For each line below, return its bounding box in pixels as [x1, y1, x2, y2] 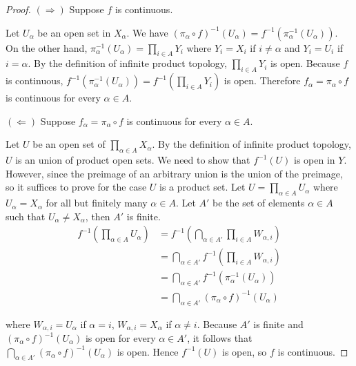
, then [85, 209, 110, 223]
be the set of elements [212, 195, 305, 210]
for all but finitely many [46, 195, 148, 210]
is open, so [222, 344, 267, 358]
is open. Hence [117, 344, 179, 358]
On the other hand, [6, 40, 88, 55]
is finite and [253, 316, 304, 331]
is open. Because [270, 56, 340, 70]
